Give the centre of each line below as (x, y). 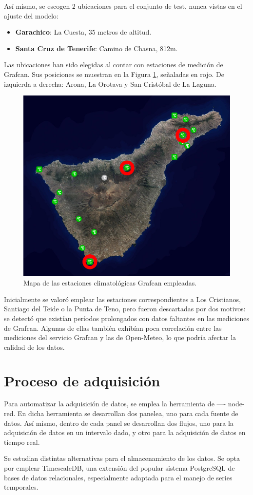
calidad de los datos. (34, 347)
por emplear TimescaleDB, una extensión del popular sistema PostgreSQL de (119, 468)
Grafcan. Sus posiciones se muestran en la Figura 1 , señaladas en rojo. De (114, 74)
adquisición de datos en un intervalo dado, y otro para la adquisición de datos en (125, 432)
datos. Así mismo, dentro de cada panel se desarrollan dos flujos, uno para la (119, 423)
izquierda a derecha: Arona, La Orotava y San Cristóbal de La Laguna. (110, 84)
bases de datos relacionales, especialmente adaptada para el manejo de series (118, 477)
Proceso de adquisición (82, 380)
